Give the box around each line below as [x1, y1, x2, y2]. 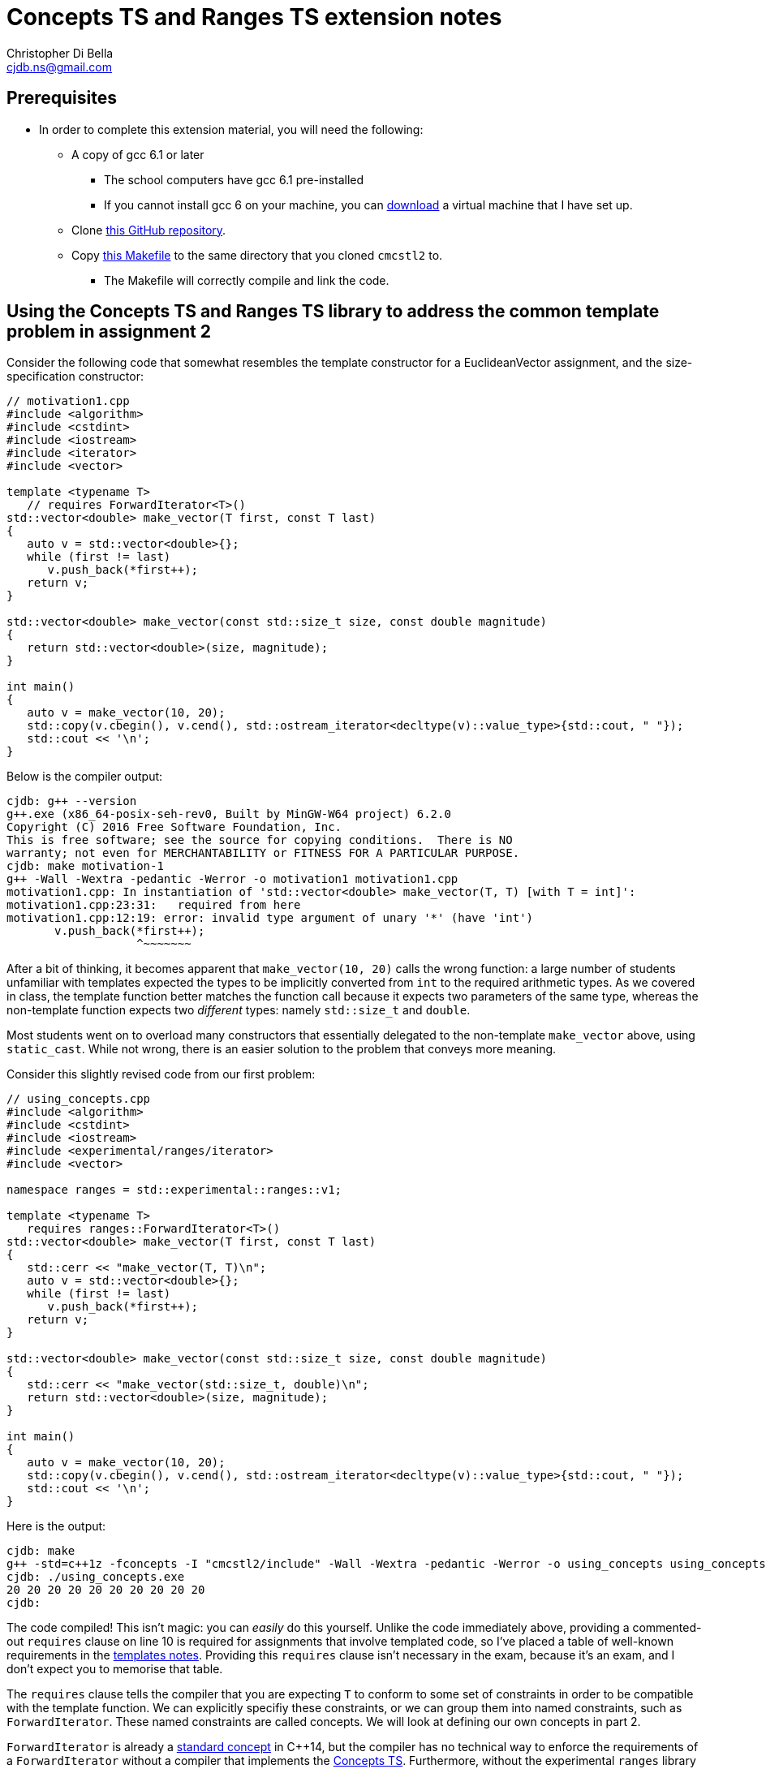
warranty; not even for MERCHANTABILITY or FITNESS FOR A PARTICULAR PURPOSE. [6, 846, 520, 860]
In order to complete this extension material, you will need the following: [39, 122, 424, 136]
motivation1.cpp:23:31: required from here [6, 898, 301, 912]
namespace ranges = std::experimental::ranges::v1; [6, 1183, 342, 1197]
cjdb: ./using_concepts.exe [6, 1570, 185, 1584]
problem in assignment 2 [6, 321, 211, 342]
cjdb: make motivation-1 [6, 859, 164, 873]
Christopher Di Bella [6, 45, 114, 60]
